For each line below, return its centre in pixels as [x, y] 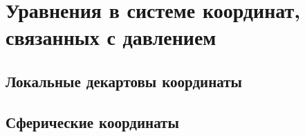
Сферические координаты [92, 121]
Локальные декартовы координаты [124, 81]
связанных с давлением [111, 37]
